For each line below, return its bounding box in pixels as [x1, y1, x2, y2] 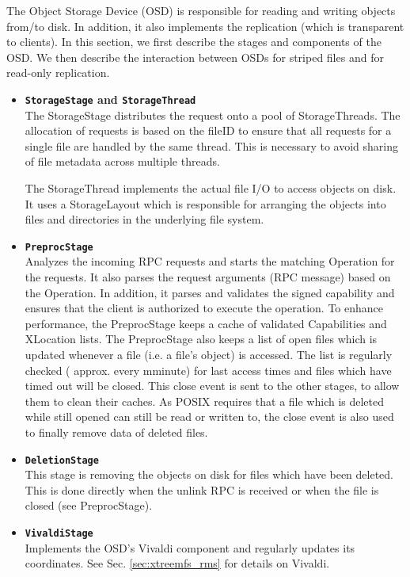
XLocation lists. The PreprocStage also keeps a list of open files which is [25, 331, 378, 347]
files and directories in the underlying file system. [25, 211, 264, 227]
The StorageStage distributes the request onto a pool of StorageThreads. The [25, 106, 401, 123]
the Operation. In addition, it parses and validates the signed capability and [25, 284, 395, 300]
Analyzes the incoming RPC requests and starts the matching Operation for [25, 253, 395, 269]
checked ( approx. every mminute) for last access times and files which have [25, 361, 392, 378]
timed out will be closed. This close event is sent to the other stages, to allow [25, 377, 400, 394]
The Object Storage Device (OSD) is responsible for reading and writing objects [6, 2, 396, 18]
